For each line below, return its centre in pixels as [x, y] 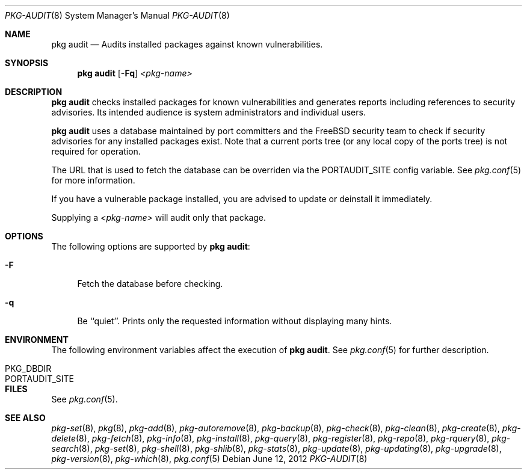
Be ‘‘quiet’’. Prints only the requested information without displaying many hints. [235, 321]
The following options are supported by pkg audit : [151, 246]
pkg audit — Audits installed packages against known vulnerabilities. [187, 44]
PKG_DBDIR [28, 368]
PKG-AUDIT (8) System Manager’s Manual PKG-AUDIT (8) [117, 15]
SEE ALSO [25, 418]
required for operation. [96, 151]
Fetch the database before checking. [150, 284]
